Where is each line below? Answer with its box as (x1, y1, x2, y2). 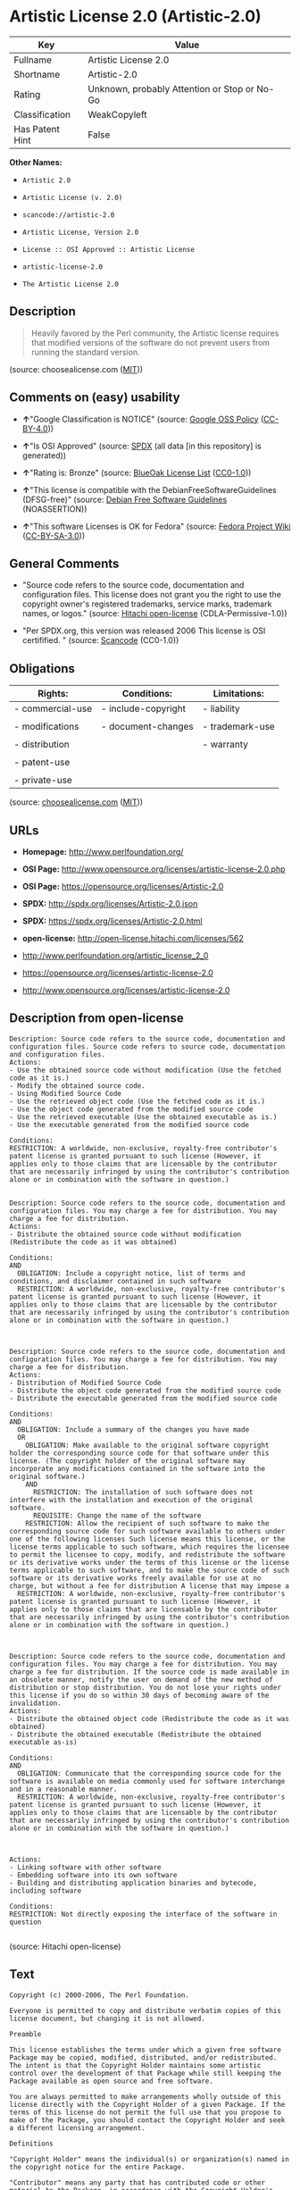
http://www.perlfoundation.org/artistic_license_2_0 (21, 950, 209, 961)
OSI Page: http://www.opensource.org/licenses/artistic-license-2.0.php (21, 864, 286, 874)
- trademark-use (202, 721, 275, 733)
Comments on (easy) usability (9, 390, 180, 405)
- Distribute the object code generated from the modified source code (9, 1386, 281, 1395)
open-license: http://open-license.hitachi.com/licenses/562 (21, 933, 244, 943)
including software (9, 1886, 82, 1895)
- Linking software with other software (9, 1862, 162, 1872)
